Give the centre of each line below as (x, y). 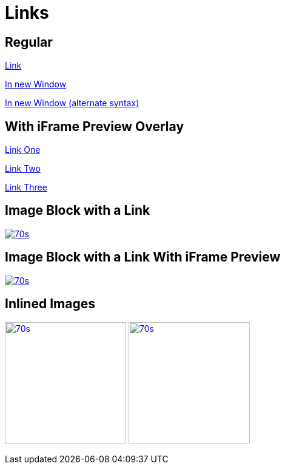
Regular (29, 42)
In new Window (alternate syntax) (72, 103)
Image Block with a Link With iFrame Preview (143, 257)
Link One (23, 150)
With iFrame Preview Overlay (95, 126)
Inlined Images (50, 304)
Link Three (26, 187)
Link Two (23, 169)
